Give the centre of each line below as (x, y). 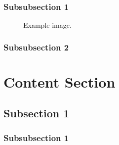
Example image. (47, 25)
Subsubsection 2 (36, 47)
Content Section (59, 81)
